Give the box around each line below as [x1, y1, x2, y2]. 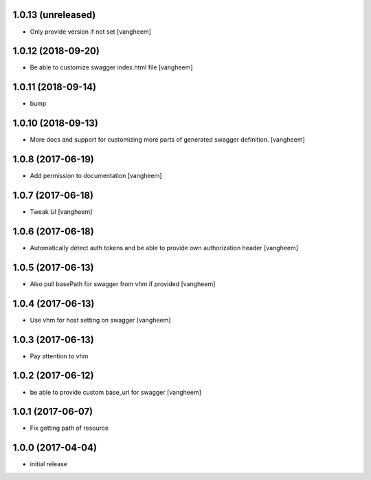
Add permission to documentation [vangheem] [30, 172, 162, 180]
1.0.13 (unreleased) [12, 9, 96, 21]
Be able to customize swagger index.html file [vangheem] [30, 63, 193, 72]
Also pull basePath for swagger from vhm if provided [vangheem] [30, 279, 216, 288]
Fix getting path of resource [30, 424, 109, 433]
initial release [30, 460, 68, 468]
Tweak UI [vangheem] [30, 208, 93, 216]
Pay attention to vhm [30, 351, 89, 360]
